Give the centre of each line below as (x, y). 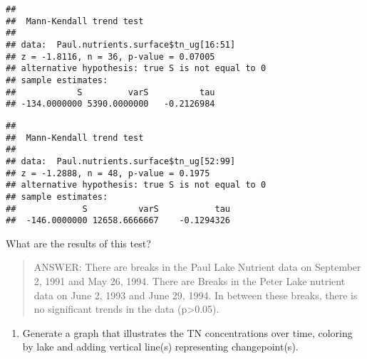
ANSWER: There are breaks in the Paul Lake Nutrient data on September (197, 267)
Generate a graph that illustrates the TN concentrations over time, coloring (187, 332)
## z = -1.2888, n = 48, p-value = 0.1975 (108, 173)
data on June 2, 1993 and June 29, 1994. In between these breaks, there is (196, 295)
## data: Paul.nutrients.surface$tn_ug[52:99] (121, 161)
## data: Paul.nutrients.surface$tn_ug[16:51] (121, 44)
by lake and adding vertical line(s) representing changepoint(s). (160, 347)
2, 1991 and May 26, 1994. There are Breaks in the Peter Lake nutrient (190, 281)
